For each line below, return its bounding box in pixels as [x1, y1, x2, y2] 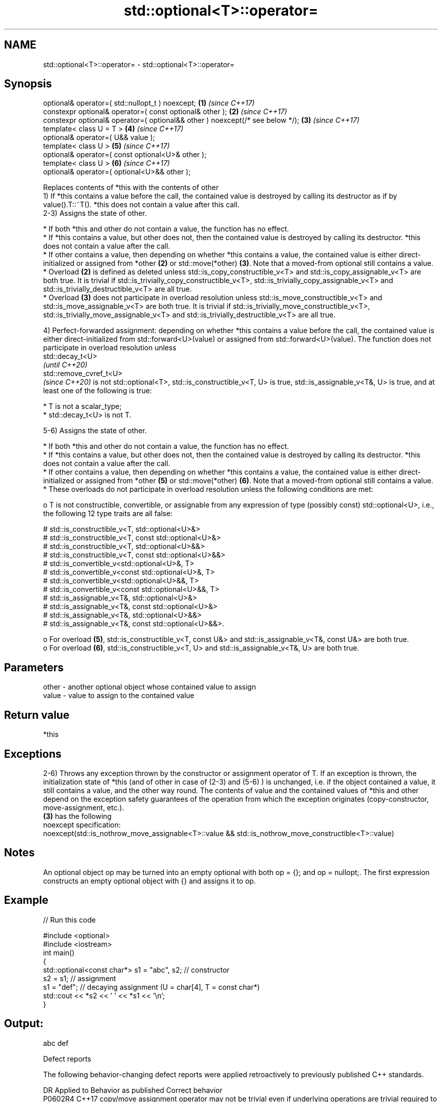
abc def [43, 1038, 69, 1047]
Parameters [4, 661, 64, 674]
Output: [4, 1017, 43, 1030]
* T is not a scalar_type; [43, 402, 122, 411]
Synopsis [4, 77, 52, 90]
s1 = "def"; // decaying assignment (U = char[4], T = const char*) [43, 982, 260, 991]
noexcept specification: [43, 820, 121, 829]
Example [4, 894, 48, 907]
